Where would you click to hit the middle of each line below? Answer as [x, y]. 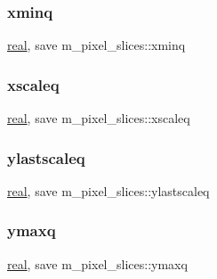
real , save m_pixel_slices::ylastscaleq [108, 190]
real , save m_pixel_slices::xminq [96, 45]
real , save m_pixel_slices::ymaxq [97, 263]
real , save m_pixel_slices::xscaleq [99, 118]
